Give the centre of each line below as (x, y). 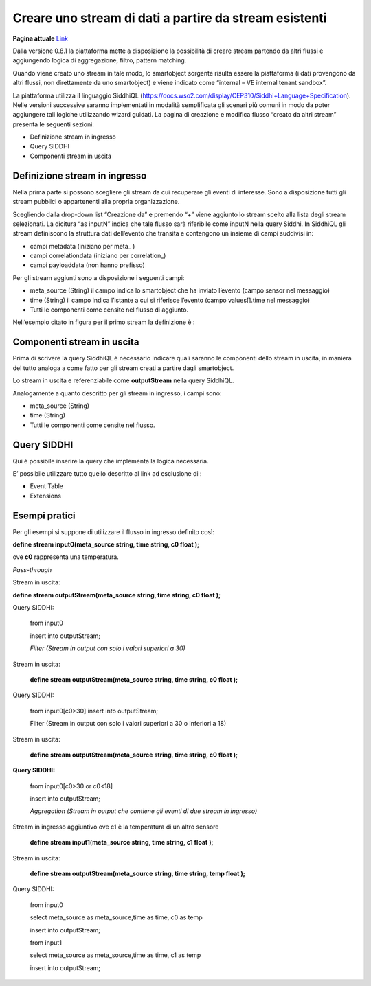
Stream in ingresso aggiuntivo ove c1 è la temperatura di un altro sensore (116, 827)
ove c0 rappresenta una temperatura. (66, 557)
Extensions (46, 496)
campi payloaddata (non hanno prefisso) (88, 265)
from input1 (46, 943)
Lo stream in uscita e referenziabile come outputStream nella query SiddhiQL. (123, 380)
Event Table (46, 486)
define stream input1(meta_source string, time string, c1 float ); (122, 842)
